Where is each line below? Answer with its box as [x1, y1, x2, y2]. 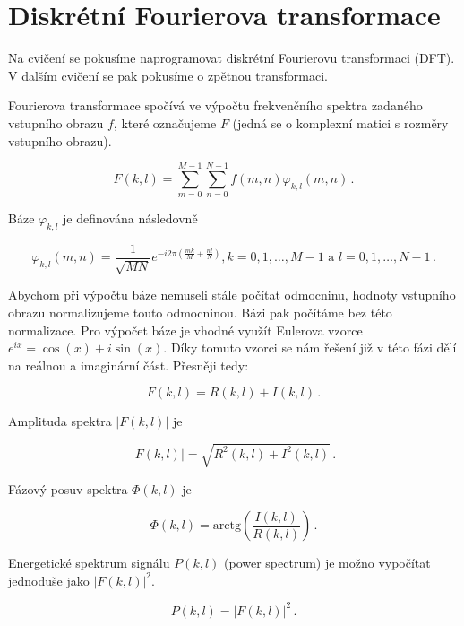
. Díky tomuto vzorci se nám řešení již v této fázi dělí [163, 338, 457, 357]
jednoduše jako [8, 570, 90, 589]
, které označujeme [113, 113, 217, 132]
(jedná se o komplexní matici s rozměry [232, 113, 449, 132]
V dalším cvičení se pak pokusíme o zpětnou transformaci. [8, 65, 328, 84]
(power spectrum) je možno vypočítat [224, 553, 431, 572]
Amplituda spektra [8, 412, 112, 430]
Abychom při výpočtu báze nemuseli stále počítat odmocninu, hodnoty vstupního [8, 285, 456, 304]
